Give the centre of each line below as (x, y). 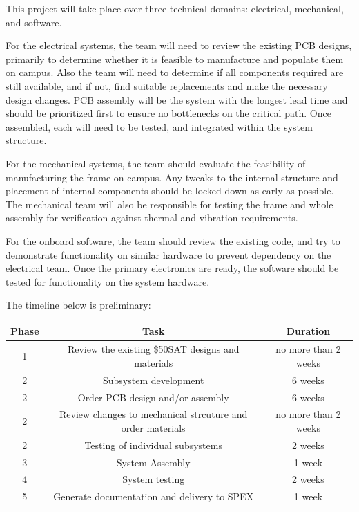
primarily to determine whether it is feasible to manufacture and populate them (175, 58)
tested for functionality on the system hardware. (108, 281)
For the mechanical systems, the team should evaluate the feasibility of (156, 163)
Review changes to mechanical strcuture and (154, 414)
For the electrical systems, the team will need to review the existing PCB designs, (179, 45)
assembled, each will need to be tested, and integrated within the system (159, 126)
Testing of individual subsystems (153, 445)
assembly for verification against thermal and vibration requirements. (152, 218)
